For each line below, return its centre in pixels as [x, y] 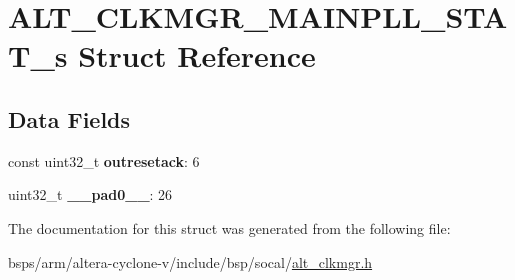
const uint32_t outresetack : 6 [104, 160]
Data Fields [69, 118]
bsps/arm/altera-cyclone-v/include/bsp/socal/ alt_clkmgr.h [190, 261]
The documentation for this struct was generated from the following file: [229, 227]
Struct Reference [197, 55]
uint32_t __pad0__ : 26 [90, 194]
